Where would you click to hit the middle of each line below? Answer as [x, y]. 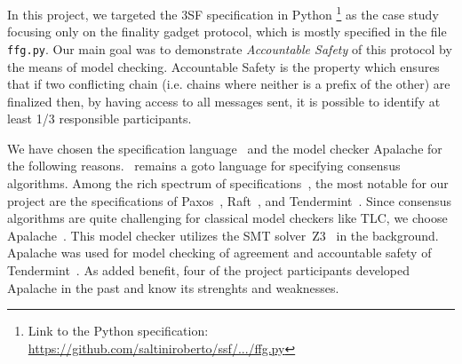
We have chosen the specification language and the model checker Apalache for [225, 148]
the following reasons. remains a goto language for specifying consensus [204, 166]
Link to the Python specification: [118, 331]
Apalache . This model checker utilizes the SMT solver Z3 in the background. [223, 235]
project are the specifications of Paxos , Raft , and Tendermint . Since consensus [229, 200]
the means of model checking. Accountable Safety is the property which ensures [223, 66]
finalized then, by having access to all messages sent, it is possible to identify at [224, 101]
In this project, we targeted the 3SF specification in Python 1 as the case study [223, 13]
